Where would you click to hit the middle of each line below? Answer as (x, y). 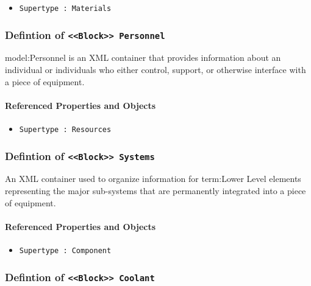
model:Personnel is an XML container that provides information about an (143, 58)
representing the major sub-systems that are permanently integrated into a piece (155, 191)
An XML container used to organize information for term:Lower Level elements (153, 179)
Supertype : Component (65, 251)
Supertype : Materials (65, 9)
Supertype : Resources (65, 130)
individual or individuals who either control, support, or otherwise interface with (155, 70)
